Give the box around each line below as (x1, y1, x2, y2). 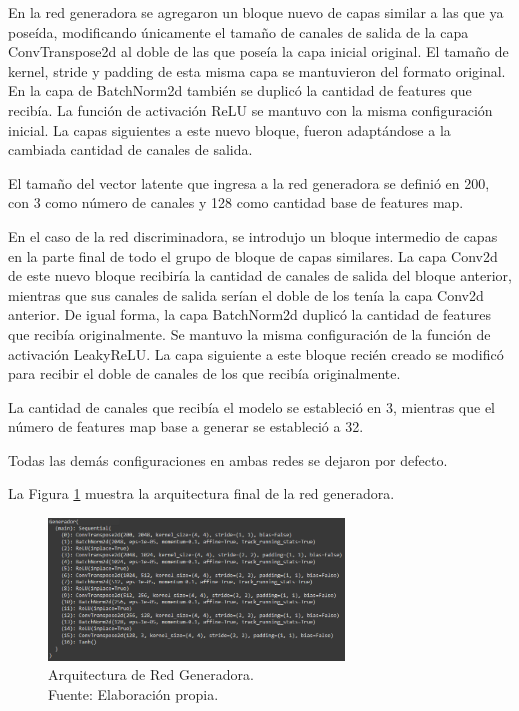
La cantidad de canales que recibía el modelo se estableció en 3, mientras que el (8, 396, 496, 417)
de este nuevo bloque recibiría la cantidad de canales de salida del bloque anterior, (8, 265, 512, 286)
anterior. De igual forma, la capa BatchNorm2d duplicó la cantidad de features (8, 304, 491, 325)
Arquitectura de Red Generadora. (48, 664, 254, 685)
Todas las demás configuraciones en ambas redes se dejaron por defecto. (8, 449, 448, 470)
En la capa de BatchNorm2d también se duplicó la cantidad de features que (8, 80, 472, 101)
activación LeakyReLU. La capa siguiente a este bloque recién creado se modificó (8, 343, 504, 364)
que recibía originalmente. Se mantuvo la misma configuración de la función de (8, 323, 491, 344)
